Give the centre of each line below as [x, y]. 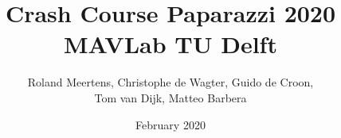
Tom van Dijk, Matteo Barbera [170, 97]
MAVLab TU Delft [170, 44]
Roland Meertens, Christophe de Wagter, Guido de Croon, [170, 82]
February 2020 [170, 124]
